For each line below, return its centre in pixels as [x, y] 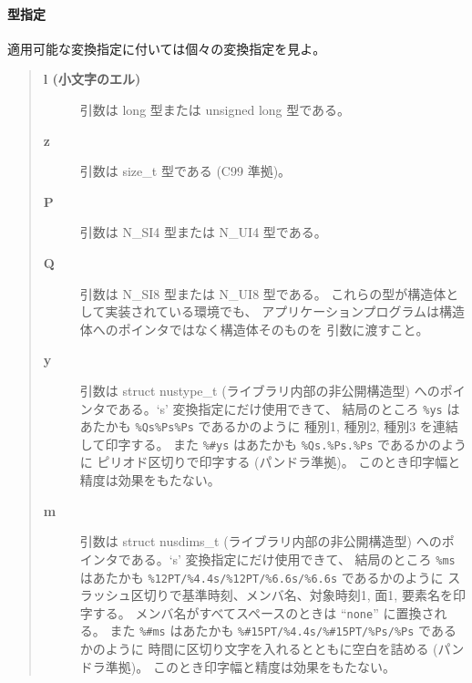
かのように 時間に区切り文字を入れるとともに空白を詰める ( [259, 649]
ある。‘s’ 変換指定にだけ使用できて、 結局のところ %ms [293, 559]
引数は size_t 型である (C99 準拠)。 [185, 171]
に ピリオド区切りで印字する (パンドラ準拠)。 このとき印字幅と [270, 462]
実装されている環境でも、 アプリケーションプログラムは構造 [285, 311]
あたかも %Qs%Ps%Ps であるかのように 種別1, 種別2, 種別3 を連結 [269, 426]
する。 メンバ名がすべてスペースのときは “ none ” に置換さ [263, 612]
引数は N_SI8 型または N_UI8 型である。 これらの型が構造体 [263, 293]
